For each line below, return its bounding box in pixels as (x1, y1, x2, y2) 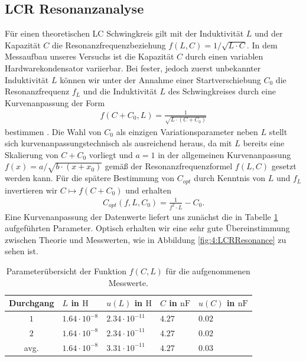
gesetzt (271, 160, 297, 172)
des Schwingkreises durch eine (168, 85, 276, 97)
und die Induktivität (83, 85, 157, 97)
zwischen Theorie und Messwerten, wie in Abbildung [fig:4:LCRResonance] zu (5, 233, 287, 245)
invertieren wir (5, 183, 58, 196)
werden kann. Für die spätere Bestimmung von (5, 172, 174, 184)
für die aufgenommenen (165, 265, 250, 277)
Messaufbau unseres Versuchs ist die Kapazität (5, 50, 174, 63)
